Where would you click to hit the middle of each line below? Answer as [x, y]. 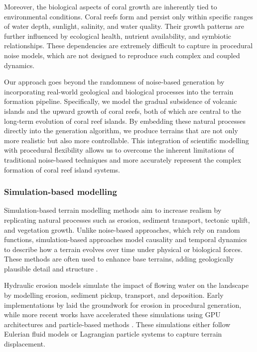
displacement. [25, 344]
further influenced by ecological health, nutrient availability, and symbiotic [118, 36]
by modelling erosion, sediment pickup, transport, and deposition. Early [114, 295]
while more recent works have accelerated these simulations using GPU [112, 314]
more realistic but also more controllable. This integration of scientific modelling [127, 140]
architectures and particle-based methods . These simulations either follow [117, 324]
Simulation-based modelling [61, 192]
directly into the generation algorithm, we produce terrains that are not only [121, 131]
